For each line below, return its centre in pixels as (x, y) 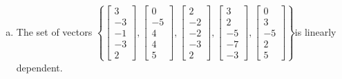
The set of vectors (54, 31)
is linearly (315, 31)
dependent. (39, 67)
